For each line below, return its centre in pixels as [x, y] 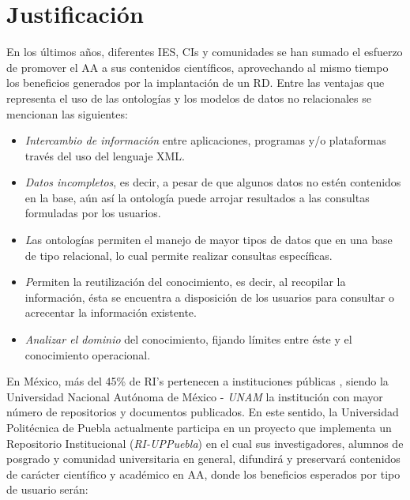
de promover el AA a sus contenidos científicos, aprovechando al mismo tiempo [197, 67]
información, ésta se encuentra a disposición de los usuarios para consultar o [209, 297]
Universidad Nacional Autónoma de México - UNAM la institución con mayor [195, 396]
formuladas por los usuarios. [93, 213]
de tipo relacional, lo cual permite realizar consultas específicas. [179, 255]
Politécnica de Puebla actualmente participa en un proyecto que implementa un [199, 427]
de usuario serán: [47, 489]
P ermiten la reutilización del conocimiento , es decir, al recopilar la [185, 282]
